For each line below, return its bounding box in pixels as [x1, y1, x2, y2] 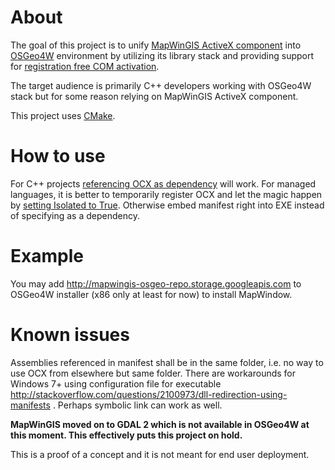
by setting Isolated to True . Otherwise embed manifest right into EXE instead [10, 199, 325, 211]
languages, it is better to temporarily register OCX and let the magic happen [10, 188, 323, 200]
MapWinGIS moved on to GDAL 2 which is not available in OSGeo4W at [10, 418, 310, 430]
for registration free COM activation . [10, 60, 160, 72]
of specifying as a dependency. [10, 209, 141, 221]
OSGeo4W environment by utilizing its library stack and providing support [10, 49, 315, 61]
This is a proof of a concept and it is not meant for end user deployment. [10, 448, 310, 460]
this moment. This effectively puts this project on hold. [10, 429, 243, 441]
